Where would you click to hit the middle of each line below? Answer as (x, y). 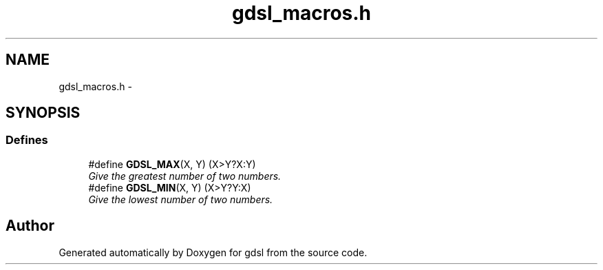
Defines (27, 140)
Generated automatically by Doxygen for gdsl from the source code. (213, 252)
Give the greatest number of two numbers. (185, 176)
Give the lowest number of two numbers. (181, 199)
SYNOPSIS (43, 113)
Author (30, 226)
